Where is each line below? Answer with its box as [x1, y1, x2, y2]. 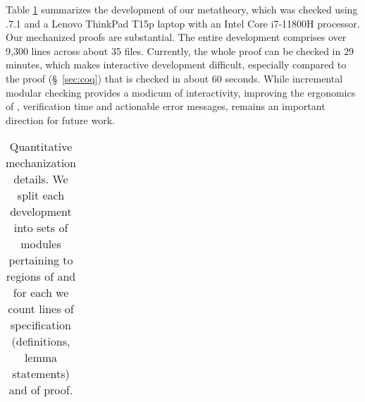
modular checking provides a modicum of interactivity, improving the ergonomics [6, 85, 356, 99]
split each [17, 187, 65, 204]
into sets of [13, 219, 68, 236]
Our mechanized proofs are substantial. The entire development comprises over [6, 30, 347, 44]
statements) [12, 365, 70, 382]
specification [11, 317, 71, 334]
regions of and [6, 268, 76, 285]
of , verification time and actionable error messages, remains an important [6, 99, 326, 114]
